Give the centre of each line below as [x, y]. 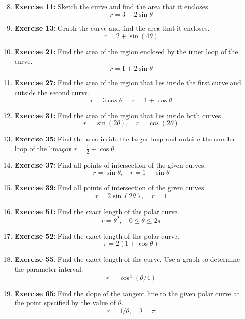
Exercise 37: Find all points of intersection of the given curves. [110, 165]
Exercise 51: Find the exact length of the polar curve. [97, 211]
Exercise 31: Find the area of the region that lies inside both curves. [119, 115]
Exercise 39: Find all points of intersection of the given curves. [110, 188]
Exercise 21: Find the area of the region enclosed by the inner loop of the [126, 51]
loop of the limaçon [43, 148]
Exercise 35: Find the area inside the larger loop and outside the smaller [125, 139]
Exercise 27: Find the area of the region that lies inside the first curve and [128, 83]
